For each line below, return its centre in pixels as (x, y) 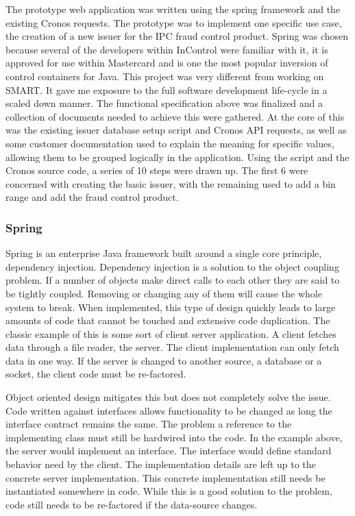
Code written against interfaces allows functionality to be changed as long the (169, 410)
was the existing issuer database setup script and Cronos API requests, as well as (176, 130)
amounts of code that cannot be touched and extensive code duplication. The (168, 320)
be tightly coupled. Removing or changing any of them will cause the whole (164, 293)
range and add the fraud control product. (92, 197)
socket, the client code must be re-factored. (96, 374)
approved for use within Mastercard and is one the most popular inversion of (167, 63)
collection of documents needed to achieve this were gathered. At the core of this (175, 116)
